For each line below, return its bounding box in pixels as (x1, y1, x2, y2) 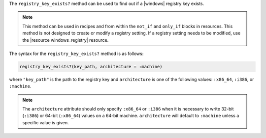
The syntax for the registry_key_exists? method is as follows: (9, 51, 144, 56)
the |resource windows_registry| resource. (22, 37, 109, 43)
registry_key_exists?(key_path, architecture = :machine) (19, 64, 163, 69)
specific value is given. (22, 119, 69, 125)
